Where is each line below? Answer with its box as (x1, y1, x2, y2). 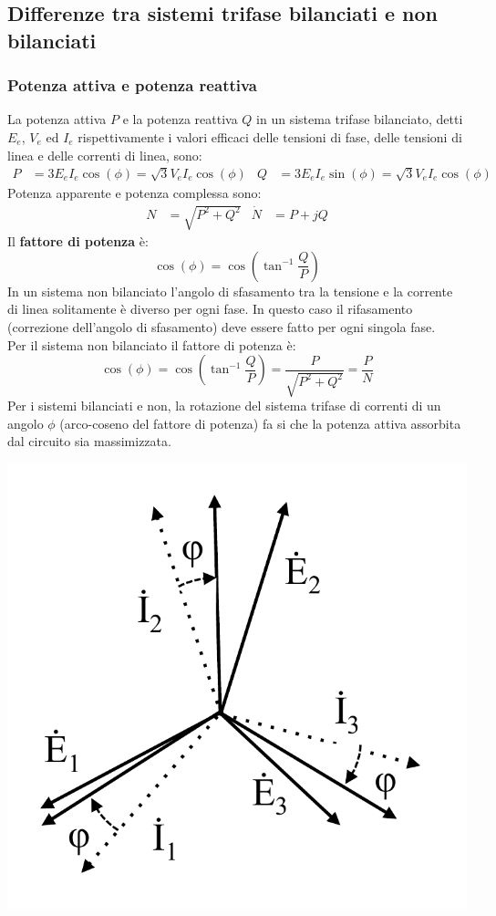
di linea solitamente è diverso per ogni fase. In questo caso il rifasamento (7, 299, 413, 318)
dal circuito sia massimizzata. (7, 432, 171, 451)
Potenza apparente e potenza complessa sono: (7, 182, 262, 202)
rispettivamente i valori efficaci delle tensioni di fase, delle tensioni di (77, 127, 462, 146)
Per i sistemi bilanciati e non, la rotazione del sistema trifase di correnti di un (7, 396, 441, 415)
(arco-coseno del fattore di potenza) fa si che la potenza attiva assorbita (59, 413, 461, 432)
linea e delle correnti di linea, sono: (7, 145, 202, 164)
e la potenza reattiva (122, 109, 238, 129)
